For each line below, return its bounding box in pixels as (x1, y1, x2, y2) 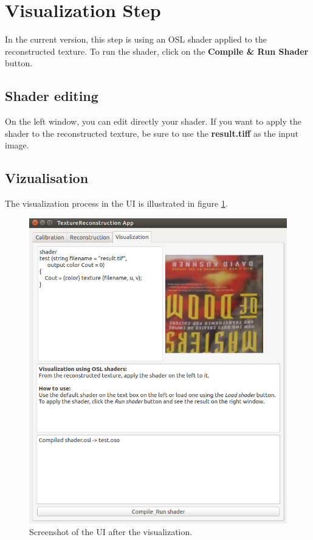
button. (5, 57, 33, 69)
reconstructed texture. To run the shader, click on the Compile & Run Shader (5, 44, 309, 57)
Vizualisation (5, 168, 89, 187)
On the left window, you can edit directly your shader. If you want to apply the (5, 115, 301, 128)
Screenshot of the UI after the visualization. (29, 525, 193, 538)
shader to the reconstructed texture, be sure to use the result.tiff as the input (5, 126, 298, 139)
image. (5, 139, 29, 151)
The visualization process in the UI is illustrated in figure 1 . (5, 197, 228, 210)
